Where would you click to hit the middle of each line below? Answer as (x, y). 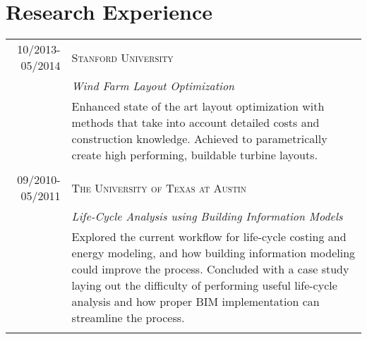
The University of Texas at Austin (159, 187)
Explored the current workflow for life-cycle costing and (209, 237)
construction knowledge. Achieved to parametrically (199, 139)
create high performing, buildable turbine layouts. (194, 155)
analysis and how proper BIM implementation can (195, 302)
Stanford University (122, 57)
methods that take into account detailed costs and (195, 123)
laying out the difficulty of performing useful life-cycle (204, 285)
